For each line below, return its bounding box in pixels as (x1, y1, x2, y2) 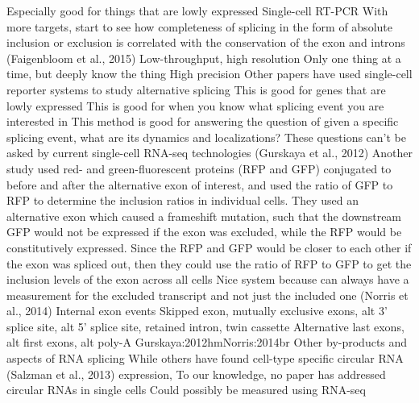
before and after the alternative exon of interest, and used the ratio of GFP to (6, 176, 393, 193)
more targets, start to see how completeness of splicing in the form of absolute (6, 18, 392, 35)
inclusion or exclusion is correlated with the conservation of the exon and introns (6, 34, 405, 51)
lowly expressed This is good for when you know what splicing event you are (6, 97, 384, 114)
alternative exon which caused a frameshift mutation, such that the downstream (6, 207, 402, 224)
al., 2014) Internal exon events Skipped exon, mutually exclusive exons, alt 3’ (6, 302, 388, 319)
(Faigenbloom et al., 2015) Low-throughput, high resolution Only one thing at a (6, 49, 401, 66)
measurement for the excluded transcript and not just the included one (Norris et (6, 286, 409, 303)
